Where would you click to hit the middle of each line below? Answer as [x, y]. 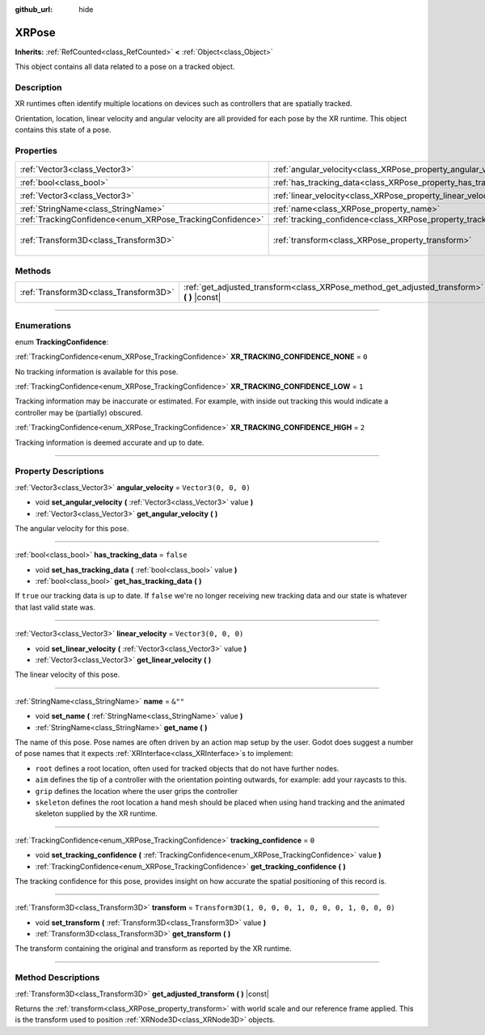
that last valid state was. [55, 607]
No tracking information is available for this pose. [97, 371]
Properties [36, 150]
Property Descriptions [59, 471]
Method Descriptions [57, 978]
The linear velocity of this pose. [67, 674]
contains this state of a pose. [63, 130]
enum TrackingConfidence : [62, 342]
